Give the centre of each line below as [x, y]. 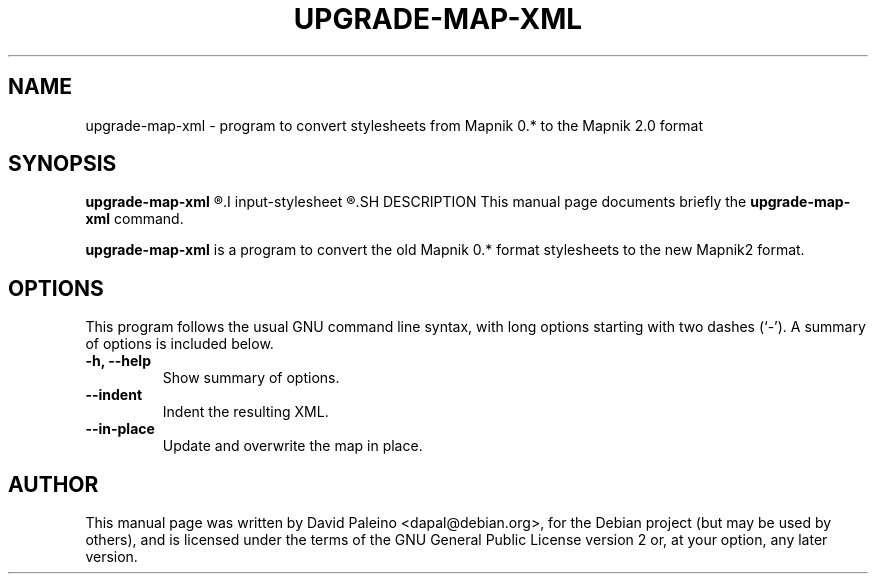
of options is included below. [179, 344]
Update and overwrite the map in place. [292, 446]
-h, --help [118, 361]
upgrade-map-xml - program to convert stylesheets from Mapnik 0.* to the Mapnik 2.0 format [394, 125]
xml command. [134, 219]
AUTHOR [53, 484]
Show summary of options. [251, 378]
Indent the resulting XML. [245, 412]
